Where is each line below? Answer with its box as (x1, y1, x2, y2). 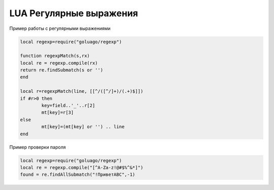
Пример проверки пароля (9, 144, 66, 150)
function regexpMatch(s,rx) (20, 53, 90, 59)
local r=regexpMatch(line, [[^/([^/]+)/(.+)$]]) (20, 89, 144, 94)
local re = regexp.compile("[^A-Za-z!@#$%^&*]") (20, 165, 144, 170)
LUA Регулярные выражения (9, 8, 138, 19)
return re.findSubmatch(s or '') (20, 67, 104, 73)
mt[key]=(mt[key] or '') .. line (41, 124, 125, 130)
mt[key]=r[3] (41, 109, 74, 116)
